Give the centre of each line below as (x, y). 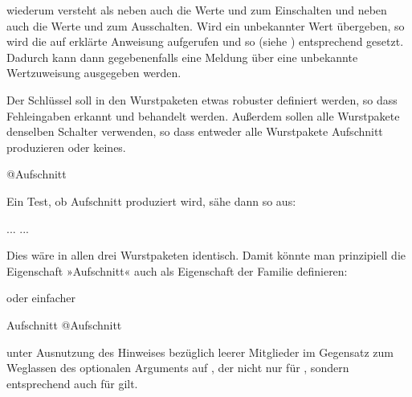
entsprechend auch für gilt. (72, 383)
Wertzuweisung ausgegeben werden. (94, 73)
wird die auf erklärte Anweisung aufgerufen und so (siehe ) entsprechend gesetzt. (205, 41)
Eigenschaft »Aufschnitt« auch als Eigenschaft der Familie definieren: (177, 270)
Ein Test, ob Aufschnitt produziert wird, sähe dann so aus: (151, 201)
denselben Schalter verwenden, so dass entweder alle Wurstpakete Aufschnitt (195, 131)
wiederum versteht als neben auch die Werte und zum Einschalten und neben (197, 10)
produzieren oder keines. (66, 147)
